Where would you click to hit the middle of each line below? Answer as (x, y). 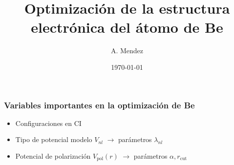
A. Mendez (127, 51)
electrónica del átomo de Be (127, 27)
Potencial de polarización (53, 155)
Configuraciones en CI (48, 123)
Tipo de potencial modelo (54, 139)
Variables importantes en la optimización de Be (99, 105)
